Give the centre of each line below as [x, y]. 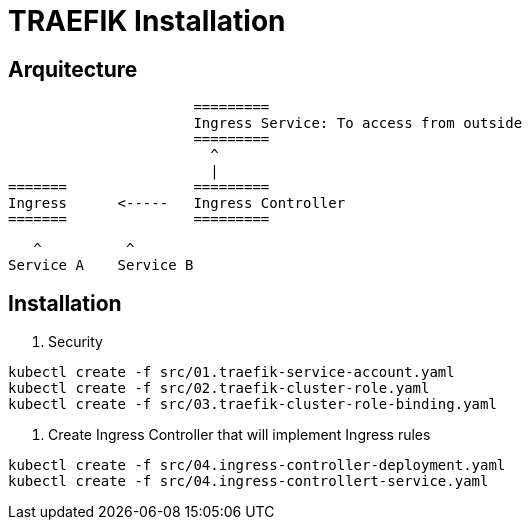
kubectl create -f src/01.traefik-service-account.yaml [231, 372]
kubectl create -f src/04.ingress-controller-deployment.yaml [257, 465]
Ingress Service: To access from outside [358, 123]
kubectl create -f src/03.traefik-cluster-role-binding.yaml [252, 404]
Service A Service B [101, 265]
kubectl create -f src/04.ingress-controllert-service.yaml [248, 481]
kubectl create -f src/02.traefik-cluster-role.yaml [219, 388]
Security [75, 342]
